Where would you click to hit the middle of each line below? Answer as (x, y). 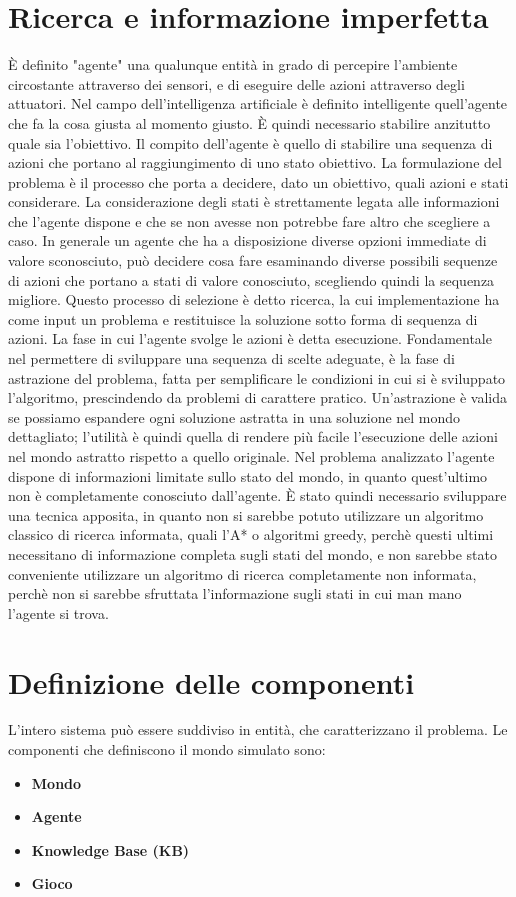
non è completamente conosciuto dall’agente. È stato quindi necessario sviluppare (257, 495)
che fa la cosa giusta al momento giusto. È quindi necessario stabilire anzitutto (249, 122)
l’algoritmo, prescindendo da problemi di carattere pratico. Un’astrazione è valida (258, 397)
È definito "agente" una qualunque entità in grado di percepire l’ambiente (233, 64)
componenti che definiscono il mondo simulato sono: (167, 749)
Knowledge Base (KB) (110, 849)
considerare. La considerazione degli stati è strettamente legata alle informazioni (254, 201)
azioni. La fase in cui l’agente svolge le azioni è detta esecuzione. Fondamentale (250, 338)
